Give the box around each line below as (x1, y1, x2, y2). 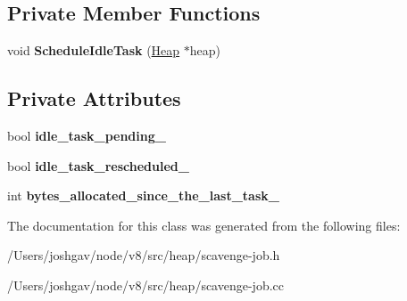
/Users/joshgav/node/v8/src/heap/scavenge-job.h (7, 246, 280, 264)
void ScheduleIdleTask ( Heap (7, 41, 180, 60)
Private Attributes (7, 85, 181, 112)
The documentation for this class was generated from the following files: (7, 216, 401, 234)
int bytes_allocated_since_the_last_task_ (7, 186, 279, 205)
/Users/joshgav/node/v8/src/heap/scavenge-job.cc (7, 275, 285, 294)
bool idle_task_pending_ (7, 126, 166, 144)
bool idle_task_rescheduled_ (7, 156, 189, 175)
